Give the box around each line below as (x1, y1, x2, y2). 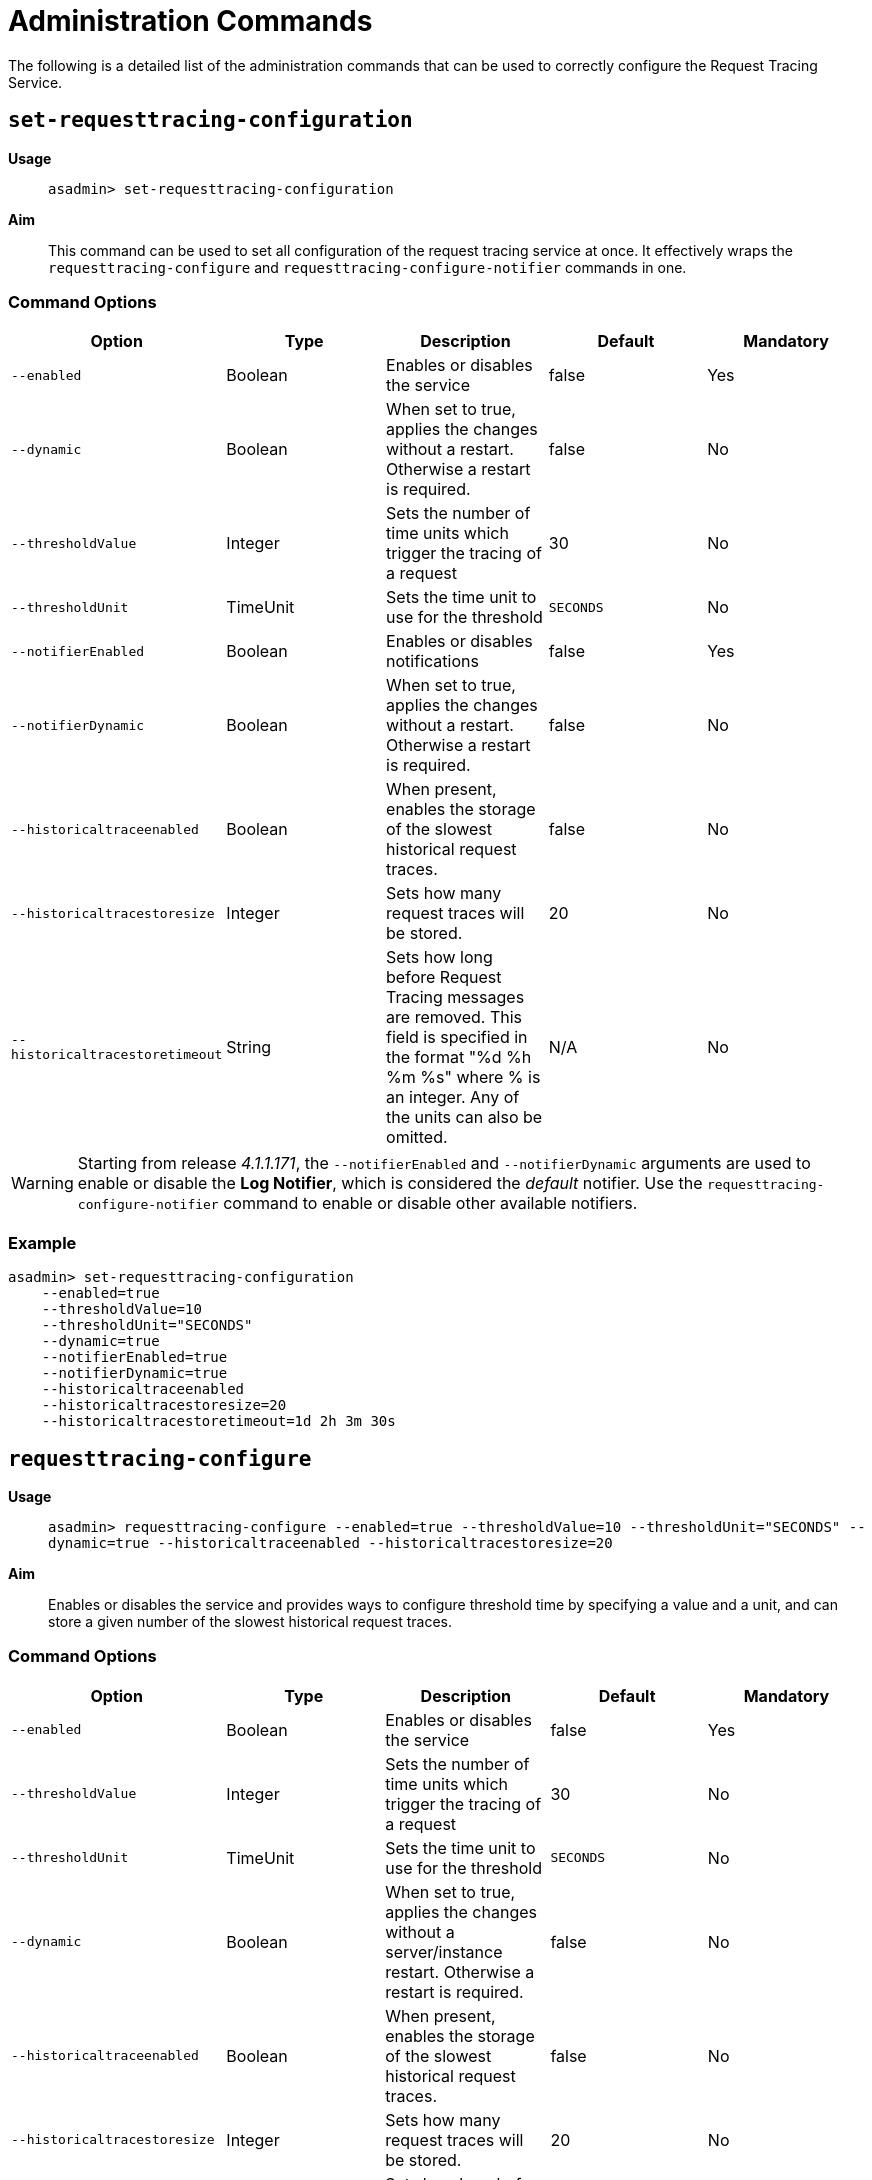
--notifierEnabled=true (41, 1349, 228, 1366)
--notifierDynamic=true (41, 1365, 228, 1382)
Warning (11, 1173, 74, 1194)
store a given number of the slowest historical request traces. (48, 1612, 452, 1630)
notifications (386, 651, 479, 672)
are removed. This (386, 1007, 523, 1028)
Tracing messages (386, 987, 525, 1008)
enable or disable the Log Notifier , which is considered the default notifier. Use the (77, 1173, 703, 1194)
